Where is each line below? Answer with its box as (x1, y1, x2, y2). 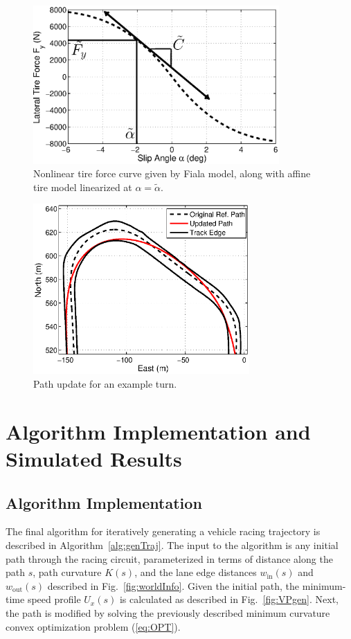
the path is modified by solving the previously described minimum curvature (6, 605, 330, 620)
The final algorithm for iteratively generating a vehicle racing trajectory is (6, 524, 321, 539)
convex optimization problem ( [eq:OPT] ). (6, 619, 181, 633)
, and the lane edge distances (134, 565, 257, 579)
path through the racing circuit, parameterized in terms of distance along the (6, 551, 333, 566)
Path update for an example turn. (33, 377, 177, 391)
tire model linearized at (33, 179, 132, 194)
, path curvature (33, 565, 102, 579)
